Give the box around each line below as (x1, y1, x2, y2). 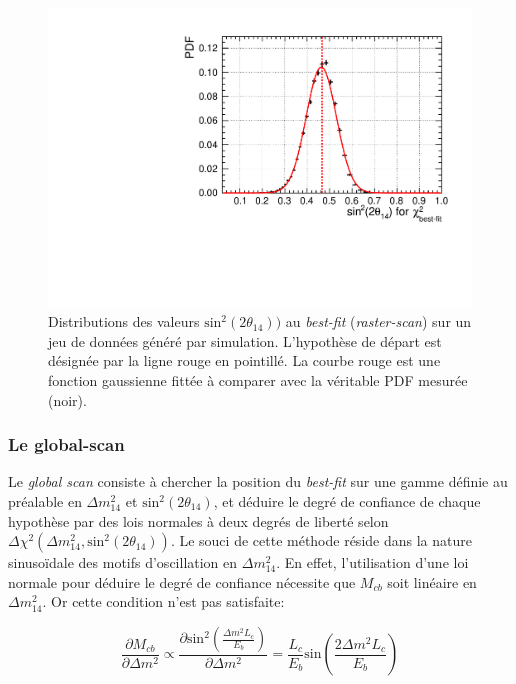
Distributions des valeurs (48, 311, 200, 332)
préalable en (8, 491, 82, 512)
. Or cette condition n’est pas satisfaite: (42, 591, 285, 612)
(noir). (48, 389, 87, 410)
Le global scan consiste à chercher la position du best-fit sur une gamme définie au (8, 471, 508, 492)
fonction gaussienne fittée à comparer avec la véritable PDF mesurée (48, 370, 468, 391)
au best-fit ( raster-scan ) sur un (285, 311, 472, 332)
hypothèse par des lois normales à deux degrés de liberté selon (8, 510, 389, 531)
